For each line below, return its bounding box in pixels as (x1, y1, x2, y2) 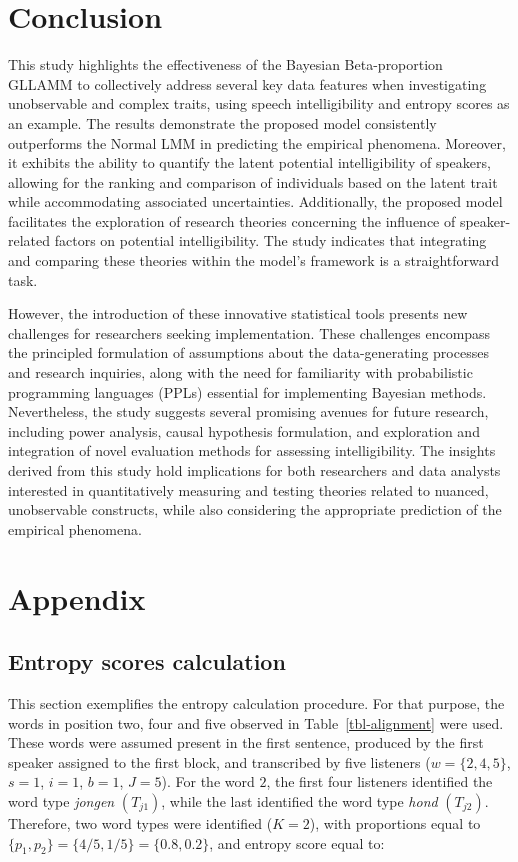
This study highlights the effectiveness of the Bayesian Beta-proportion (8, 54, 443, 75)
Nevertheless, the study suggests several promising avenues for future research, (8, 401, 489, 422)
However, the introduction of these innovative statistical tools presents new (8, 303, 468, 324)
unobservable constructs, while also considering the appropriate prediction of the (8, 499, 502, 520)
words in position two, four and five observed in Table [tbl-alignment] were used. (8, 712, 504, 733)
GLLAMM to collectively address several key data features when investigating (8, 73, 487, 94)
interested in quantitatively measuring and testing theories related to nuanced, (8, 479, 489, 500)
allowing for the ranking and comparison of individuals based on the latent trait (8, 171, 498, 192)
